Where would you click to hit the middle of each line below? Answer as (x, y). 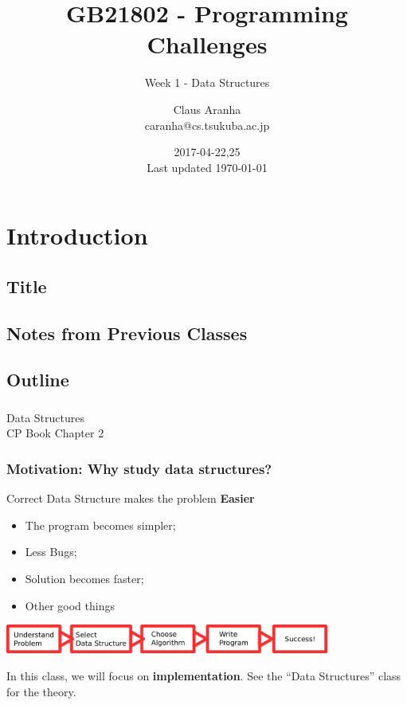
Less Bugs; (51, 552)
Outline (38, 380)
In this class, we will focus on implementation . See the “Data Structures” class (204, 675)
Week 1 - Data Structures (207, 82)
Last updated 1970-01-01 (207, 167)
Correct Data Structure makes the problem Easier (131, 498)
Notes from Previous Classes (127, 333)
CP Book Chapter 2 (55, 433)
